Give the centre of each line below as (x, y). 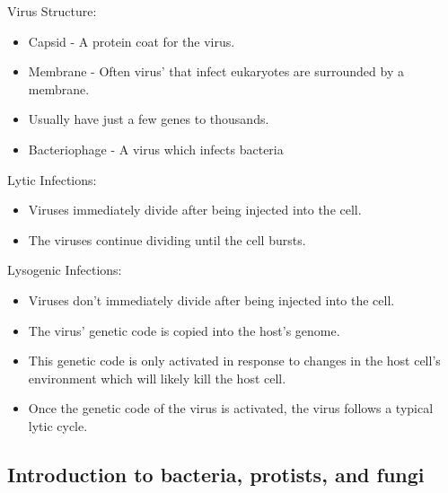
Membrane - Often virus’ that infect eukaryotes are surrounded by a (216, 71)
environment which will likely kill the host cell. (157, 378)
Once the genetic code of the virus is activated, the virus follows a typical (231, 408)
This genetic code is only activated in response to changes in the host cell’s (234, 361)
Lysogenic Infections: (65, 270)
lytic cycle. (58, 425)
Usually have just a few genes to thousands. (149, 119)
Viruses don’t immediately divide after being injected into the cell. (211, 299)
